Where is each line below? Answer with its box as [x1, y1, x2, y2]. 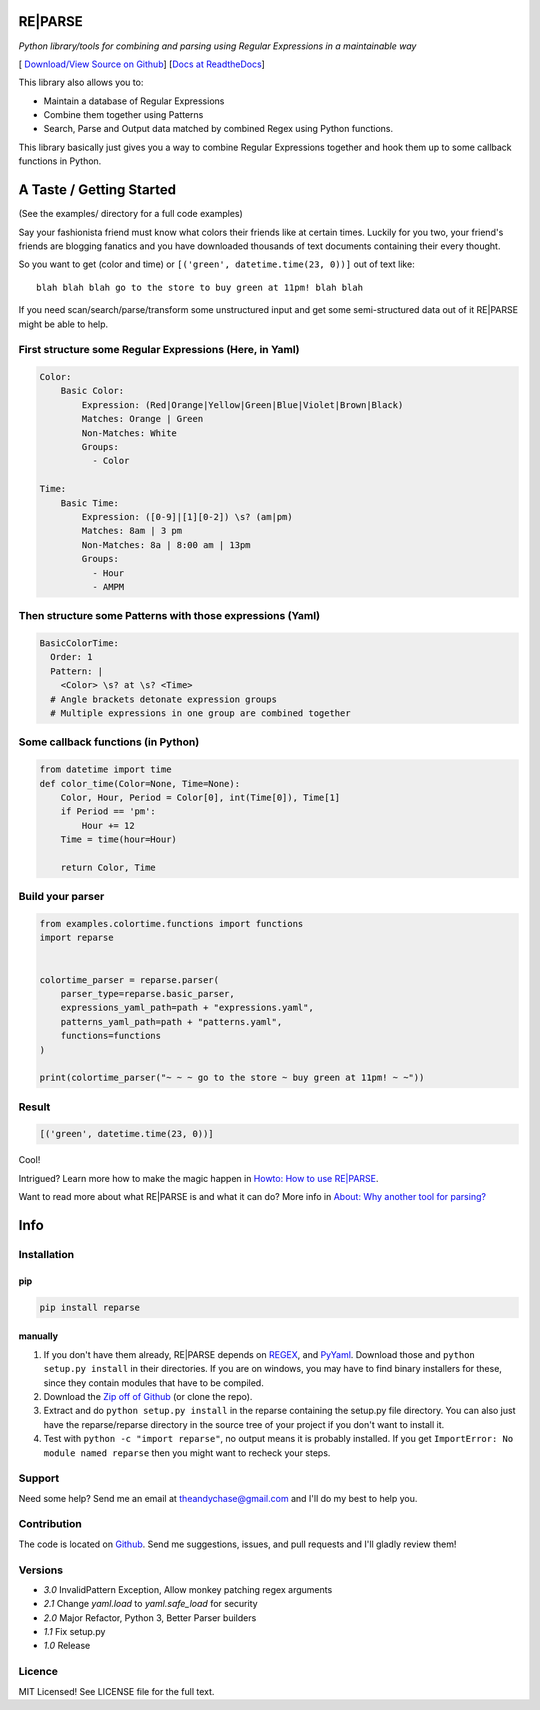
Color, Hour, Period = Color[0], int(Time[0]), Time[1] [60, 791, 341, 803]
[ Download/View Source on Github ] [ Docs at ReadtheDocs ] [18, 58, 265, 70]
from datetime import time [39, 764, 172, 775]
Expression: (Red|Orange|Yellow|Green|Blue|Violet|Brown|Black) [81, 399, 404, 410]
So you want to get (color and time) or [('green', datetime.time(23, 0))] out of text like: [18, 258, 415, 270]
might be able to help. [18, 318, 109, 330]
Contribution [18, 1517, 82, 1531]
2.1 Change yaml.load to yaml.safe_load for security [43, 1598, 259, 1610]
